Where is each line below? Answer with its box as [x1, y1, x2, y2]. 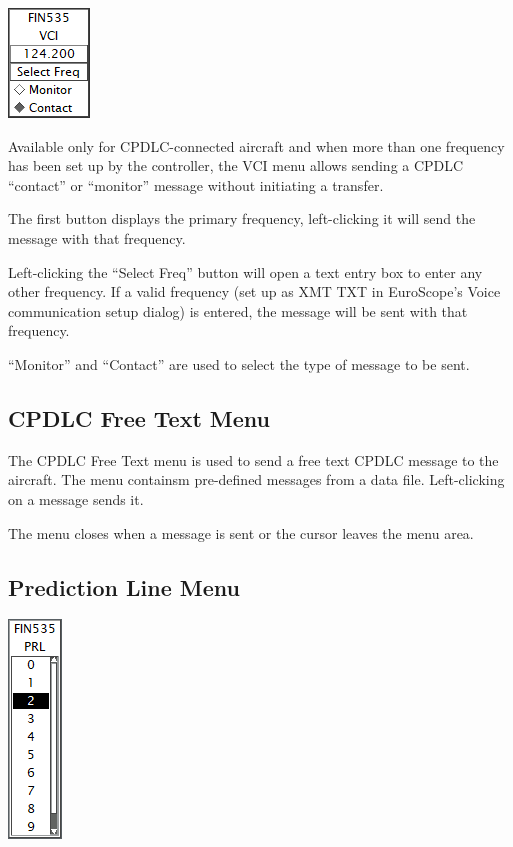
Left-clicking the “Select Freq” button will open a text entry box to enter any [8, 261, 483, 282]
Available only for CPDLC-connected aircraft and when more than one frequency [8, 135, 505, 156]
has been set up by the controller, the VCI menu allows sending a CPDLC [8, 155, 464, 176]
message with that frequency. [8, 227, 186, 248]
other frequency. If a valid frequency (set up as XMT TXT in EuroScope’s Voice [8, 281, 501, 302]
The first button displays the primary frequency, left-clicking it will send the [8, 208, 476, 229]
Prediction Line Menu [8, 571, 240, 602]
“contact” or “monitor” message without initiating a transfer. [8, 174, 384, 195]
